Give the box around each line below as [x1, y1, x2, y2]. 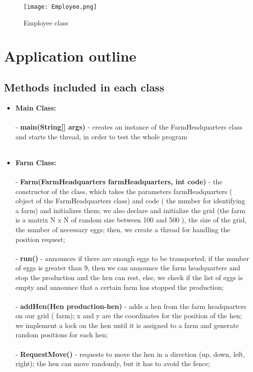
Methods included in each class [4, 80, 165, 95]
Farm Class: [15, 157, 56, 167]
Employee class [23, 17, 68, 27]
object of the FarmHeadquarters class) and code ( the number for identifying [15, 196, 245, 206]
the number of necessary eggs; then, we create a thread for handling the [15, 224, 231, 234]
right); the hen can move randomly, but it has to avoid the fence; [15, 358, 211, 369]
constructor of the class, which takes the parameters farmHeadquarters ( [15, 186, 232, 196]
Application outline [4, 46, 137, 66]
